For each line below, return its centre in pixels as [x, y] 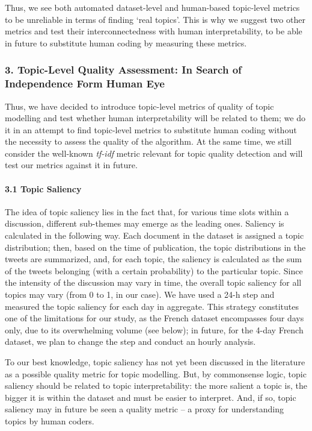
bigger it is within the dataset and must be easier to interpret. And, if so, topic [151, 397]
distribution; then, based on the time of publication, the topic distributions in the [155, 247]
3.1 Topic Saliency [43, 188]
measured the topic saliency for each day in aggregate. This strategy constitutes [152, 306]
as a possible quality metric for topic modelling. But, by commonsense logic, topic [156, 373]
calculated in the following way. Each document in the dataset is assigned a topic [154, 235]
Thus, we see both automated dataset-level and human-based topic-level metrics [152, 7]
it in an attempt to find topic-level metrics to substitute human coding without [151, 129]
